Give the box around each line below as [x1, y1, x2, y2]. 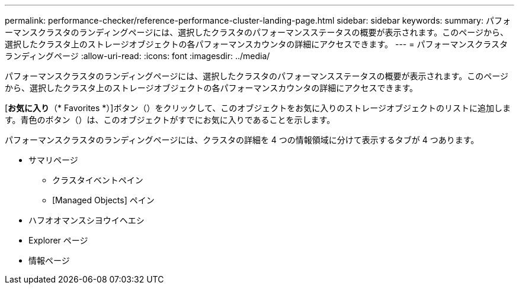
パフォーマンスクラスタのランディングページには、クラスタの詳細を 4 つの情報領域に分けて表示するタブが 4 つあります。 [5, 135, 479, 145]
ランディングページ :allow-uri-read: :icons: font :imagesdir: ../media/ [5, 51, 270, 61]
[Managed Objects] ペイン [52, 195, 155, 205]
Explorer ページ [28, 235, 88, 245]
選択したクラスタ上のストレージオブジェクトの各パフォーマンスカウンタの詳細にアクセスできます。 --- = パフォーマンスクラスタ [5, 39, 508, 49]
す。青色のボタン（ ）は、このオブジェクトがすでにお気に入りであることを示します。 [5, 115, 335, 125]
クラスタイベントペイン [52, 175, 143, 185]
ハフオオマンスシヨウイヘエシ [28, 215, 145, 225]
